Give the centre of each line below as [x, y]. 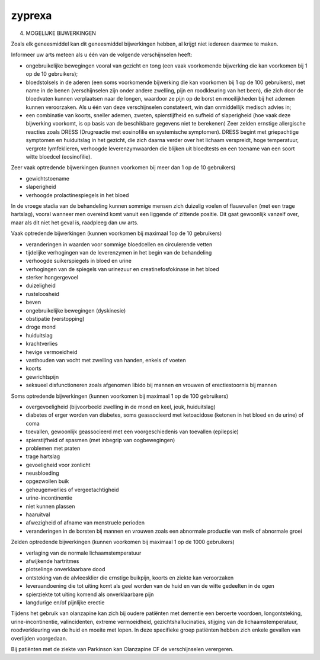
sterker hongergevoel [52, 278]
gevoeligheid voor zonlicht [58, 465]
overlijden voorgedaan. [39, 638]
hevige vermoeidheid [52, 352]
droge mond [41, 327]
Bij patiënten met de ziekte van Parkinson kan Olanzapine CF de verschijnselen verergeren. [122, 649]
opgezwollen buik [47, 481]
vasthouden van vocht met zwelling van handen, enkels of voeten [106, 360]
